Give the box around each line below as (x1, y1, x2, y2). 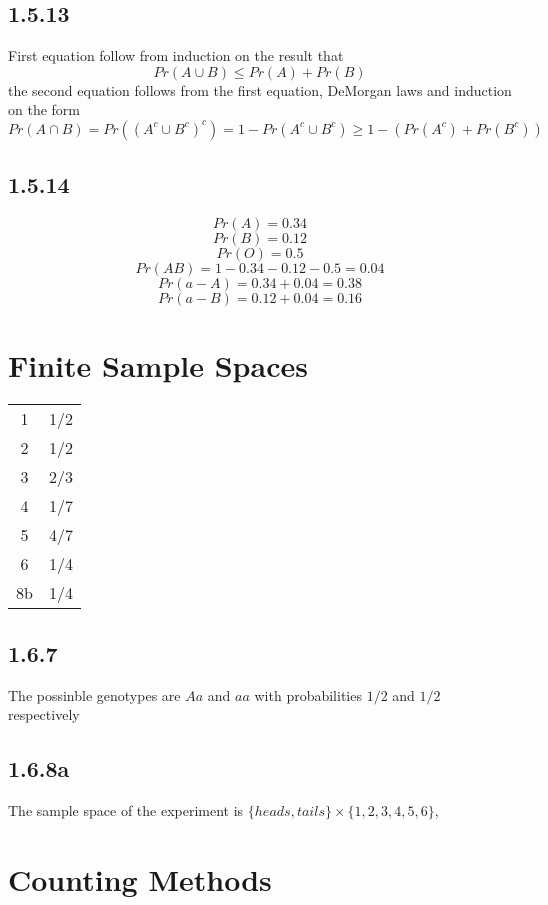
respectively (8, 704, 80, 725)
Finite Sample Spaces (8, 345, 308, 386)
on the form (8, 99, 80, 120)
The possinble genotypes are (8, 684, 181, 705)
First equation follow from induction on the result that (8, 45, 344, 66)
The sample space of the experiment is (8, 799, 244, 820)
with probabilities (254, 684, 362, 705)
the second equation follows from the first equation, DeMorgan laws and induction (8, 79, 512, 100)
